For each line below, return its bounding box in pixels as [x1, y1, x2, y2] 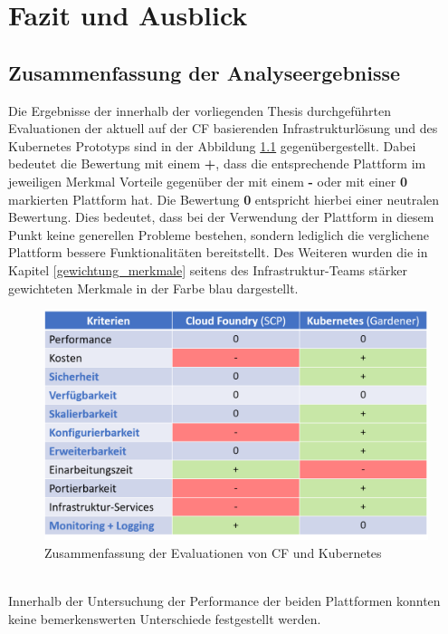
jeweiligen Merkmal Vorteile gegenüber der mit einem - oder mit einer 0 [8, 171, 408, 190]
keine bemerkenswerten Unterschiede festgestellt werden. [8, 609, 321, 628]
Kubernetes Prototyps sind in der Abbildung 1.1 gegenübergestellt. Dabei [8, 136, 416, 155]
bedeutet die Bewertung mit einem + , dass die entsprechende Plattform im [8, 154, 426, 173]
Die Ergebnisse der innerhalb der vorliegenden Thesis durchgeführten [8, 101, 391, 120]
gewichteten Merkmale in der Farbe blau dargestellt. [8, 278, 299, 297]
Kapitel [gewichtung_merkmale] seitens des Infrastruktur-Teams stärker [8, 260, 407, 279]
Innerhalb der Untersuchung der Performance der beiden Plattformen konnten [8, 591, 441, 610]
